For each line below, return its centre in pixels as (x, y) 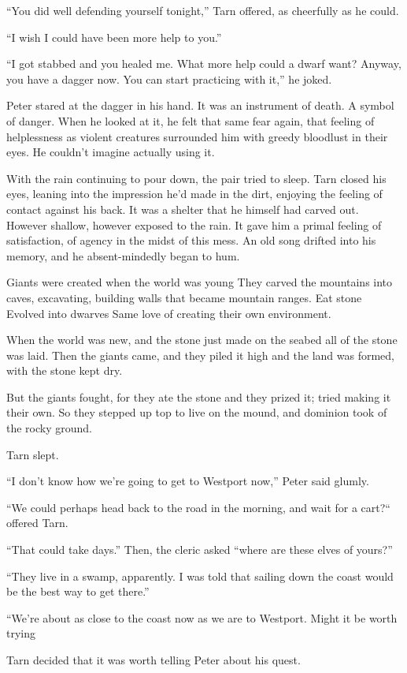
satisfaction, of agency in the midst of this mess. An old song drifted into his (191, 240)
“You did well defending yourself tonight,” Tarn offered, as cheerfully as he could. (203, 10)
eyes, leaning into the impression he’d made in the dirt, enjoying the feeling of (194, 194)
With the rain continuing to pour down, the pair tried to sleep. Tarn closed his (196, 178)
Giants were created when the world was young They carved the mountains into (200, 282)
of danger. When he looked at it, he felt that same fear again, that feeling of (191, 120)
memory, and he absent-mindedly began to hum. (123, 255)
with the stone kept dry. (65, 370)
